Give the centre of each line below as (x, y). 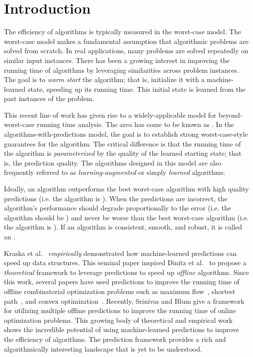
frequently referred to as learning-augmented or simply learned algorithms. (115, 172)
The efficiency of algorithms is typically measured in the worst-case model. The (123, 31)
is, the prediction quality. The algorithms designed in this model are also (113, 162)
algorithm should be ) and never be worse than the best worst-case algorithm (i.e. (126, 217)
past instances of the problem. (49, 98)
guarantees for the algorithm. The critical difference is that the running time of (122, 143)
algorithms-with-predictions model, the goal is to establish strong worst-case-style (126, 134)
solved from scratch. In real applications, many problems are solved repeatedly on (126, 51)
